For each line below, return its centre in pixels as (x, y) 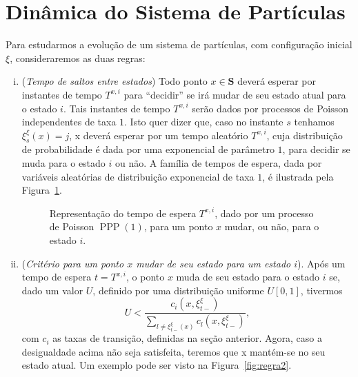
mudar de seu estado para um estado (213, 263)
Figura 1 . (42, 190)
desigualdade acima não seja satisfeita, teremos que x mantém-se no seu (173, 351)
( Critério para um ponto (73, 263)
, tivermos (321, 290)
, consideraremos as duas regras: (78, 58)
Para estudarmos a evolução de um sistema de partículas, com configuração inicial (179, 44)
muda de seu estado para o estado (248, 277)
